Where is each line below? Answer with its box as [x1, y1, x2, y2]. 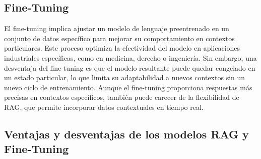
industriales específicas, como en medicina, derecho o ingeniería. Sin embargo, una [4, 52, 257, 63]
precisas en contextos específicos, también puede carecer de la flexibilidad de [4, 92, 239, 102]
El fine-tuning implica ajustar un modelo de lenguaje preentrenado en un [4, 23, 229, 34]
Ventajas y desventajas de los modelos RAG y [4, 126, 249, 141]
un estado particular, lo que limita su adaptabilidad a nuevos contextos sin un [4, 72, 245, 83]
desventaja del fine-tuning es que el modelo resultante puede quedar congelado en [4, 62, 255, 73]
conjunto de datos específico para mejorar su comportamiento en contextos [4, 33, 235, 43]
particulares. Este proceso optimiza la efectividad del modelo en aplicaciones [4, 43, 240, 53]
